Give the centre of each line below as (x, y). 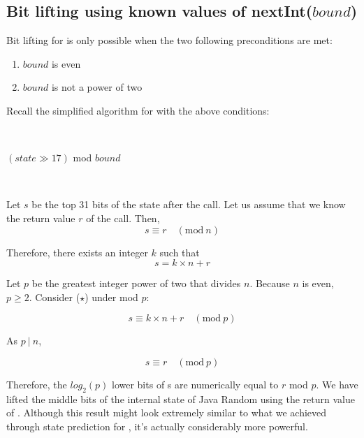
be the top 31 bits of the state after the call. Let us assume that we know (189, 204)
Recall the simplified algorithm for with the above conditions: (138, 110)
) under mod (111, 297)
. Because (270, 283)
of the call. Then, (123, 218)
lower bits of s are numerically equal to (195, 384)
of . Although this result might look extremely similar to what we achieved (167, 413)
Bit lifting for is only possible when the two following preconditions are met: (169, 40)
